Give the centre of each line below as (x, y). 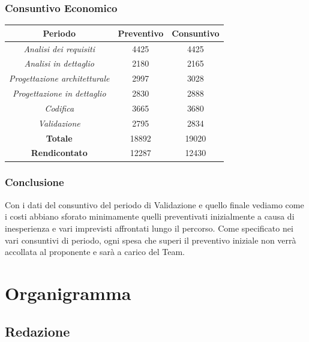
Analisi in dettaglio (59, 63)
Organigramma (68, 292)
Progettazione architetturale (59, 78)
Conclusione (34, 182)
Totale (59, 138)
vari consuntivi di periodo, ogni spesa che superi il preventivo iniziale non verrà (151, 240)
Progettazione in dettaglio (59, 93)
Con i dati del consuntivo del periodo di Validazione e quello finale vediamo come (154, 204)
